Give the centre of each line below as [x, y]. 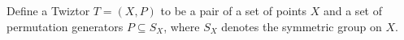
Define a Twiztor [48, 10]
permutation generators [65, 26]
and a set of [352, 10]
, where [182, 26]
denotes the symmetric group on [302, 26]
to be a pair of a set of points [234, 10]
